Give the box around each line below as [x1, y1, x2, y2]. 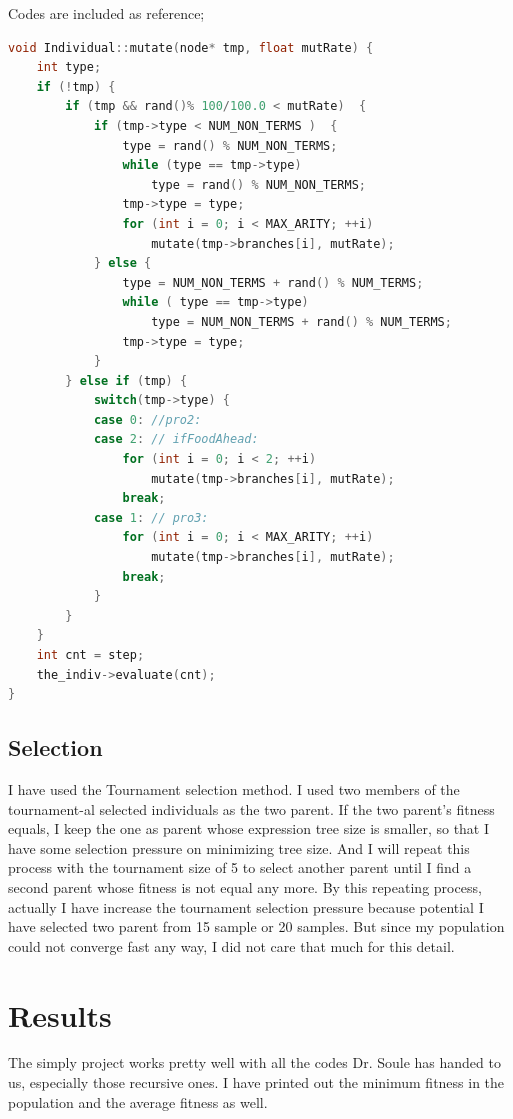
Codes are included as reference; [8, 3, 205, 23]
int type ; [36, 60, 102, 75]
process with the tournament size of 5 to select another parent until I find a [8, 857, 472, 878]
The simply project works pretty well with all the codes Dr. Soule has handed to [8, 1052, 501, 1073]
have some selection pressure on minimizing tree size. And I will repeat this [8, 837, 470, 858]
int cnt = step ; [36, 648, 145, 662]
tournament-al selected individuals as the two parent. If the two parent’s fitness [8, 798, 495, 819]
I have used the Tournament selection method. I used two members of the [8, 778, 460, 799]
